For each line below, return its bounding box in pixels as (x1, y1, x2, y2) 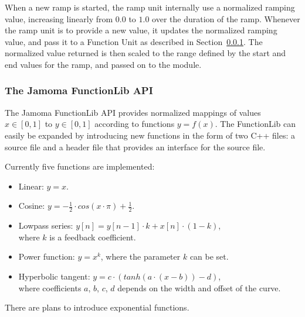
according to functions (94, 118, 175, 130)
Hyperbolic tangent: (18, 270, 90, 282)
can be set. (189, 250, 229, 263)
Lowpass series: (18, 219, 73, 232)
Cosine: (18, 199, 45, 212)
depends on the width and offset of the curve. (117, 281, 281, 294)
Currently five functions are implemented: (5, 160, 155, 173)
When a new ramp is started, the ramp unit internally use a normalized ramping (5, 1, 295, 13)
